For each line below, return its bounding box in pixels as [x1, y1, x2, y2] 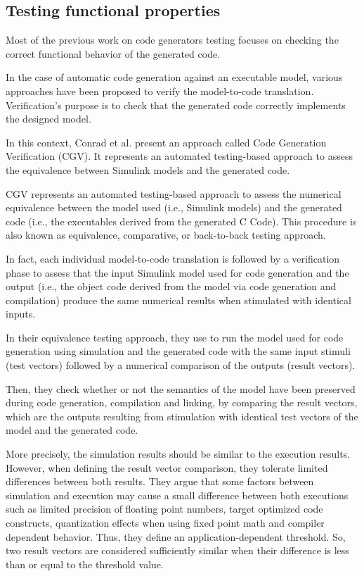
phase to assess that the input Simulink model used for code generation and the [6, 265, 349, 280]
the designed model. [6, 111, 91, 126]
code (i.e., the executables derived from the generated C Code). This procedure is [6, 213, 357, 228]
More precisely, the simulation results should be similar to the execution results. [6, 446, 351, 461]
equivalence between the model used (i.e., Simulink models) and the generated [6, 200, 342, 215]
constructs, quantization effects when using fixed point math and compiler [6, 515, 325, 530]
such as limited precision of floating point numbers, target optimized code [6, 501, 323, 516]
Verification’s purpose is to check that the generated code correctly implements [6, 97, 346, 112]
